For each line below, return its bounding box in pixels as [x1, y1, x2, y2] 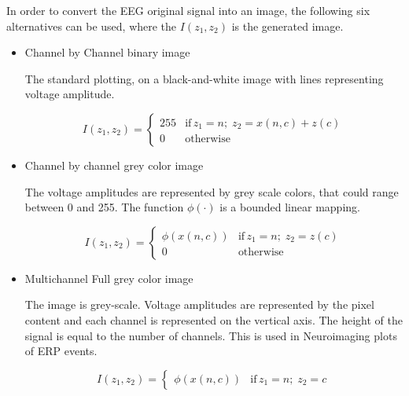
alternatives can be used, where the [6, 17, 177, 34]
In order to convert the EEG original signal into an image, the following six [6, 2, 370, 18]
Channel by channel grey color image [24, 156, 204, 173]
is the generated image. [231, 17, 344, 34]
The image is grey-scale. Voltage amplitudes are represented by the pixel [24, 296, 374, 313]
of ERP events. [24, 343, 98, 359]
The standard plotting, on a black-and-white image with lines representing [24, 70, 384, 86]
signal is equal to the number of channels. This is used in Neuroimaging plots [24, 327, 397, 343]
